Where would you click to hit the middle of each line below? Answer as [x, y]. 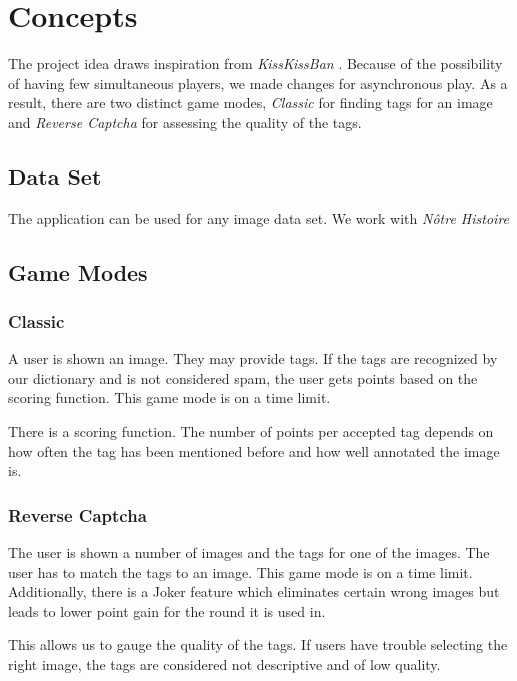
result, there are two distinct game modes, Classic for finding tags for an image [250, 102]
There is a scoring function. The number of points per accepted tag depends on [251, 431]
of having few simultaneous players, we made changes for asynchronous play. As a [258, 82]
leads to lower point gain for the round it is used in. [167, 610]
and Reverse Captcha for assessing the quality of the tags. [185, 121]
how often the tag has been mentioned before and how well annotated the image [254, 450]
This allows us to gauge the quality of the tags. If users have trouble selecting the [258, 644]
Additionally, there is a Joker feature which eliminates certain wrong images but [254, 591]
